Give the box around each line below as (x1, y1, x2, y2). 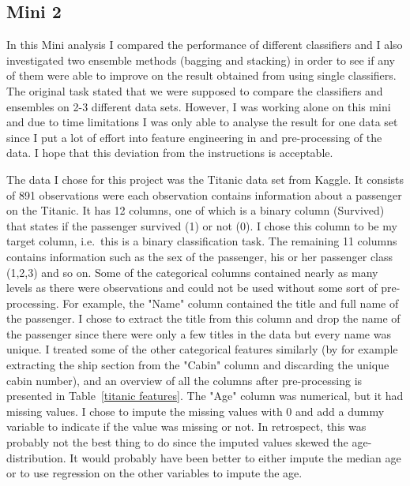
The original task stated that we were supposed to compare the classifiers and (6, 82, 383, 99)
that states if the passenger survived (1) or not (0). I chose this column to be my (6, 217, 397, 234)
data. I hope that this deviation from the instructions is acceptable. (6, 144, 333, 161)
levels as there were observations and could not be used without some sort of (6, 279, 378, 296)
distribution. (6, 449, 66, 465)
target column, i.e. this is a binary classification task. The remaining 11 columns (6, 233, 397, 249)
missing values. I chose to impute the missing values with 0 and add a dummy (6, 402, 385, 419)
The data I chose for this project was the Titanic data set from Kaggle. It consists (6, 170, 404, 187)
